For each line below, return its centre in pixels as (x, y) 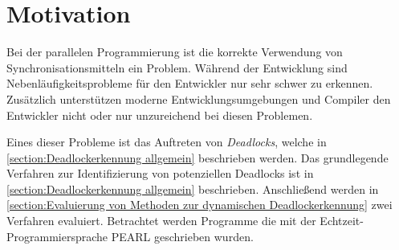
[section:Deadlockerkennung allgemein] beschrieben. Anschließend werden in (193, 189)
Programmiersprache (57, 236)
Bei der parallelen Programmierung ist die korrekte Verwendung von (175, 52)
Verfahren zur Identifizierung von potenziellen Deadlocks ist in (160, 173)
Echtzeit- (342, 221)
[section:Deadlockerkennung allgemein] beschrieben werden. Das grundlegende (197, 157)
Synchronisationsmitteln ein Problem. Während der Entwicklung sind (177, 67)
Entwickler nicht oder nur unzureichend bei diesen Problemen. (160, 115)
